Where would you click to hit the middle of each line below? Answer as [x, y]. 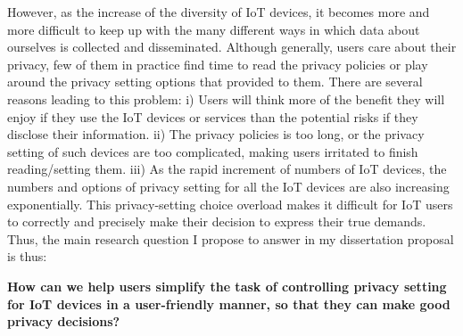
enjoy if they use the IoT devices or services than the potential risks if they [213, 116]
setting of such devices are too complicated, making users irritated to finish [213, 151]
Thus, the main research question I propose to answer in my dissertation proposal [231, 238]
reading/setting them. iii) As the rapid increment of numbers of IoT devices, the [227, 169]
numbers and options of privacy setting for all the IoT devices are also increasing [228, 186]
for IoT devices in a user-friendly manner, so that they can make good [229, 303]
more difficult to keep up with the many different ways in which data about [214, 29]
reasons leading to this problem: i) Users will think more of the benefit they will [226, 98]
